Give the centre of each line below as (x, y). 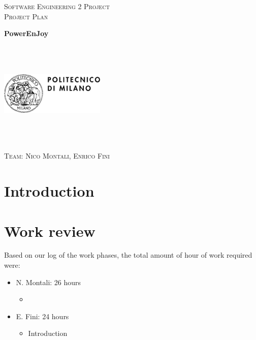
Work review (50, 230)
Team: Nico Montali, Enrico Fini (57, 156)
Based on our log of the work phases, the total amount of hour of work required (128, 255)
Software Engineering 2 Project (57, 6)
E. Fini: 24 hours (42, 316)
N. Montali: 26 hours (49, 282)
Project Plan (26, 16)
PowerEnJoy (26, 33)
